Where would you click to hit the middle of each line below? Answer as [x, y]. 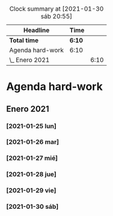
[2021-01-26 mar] [32, 142]
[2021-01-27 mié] [32, 158]
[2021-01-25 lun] [32, 126]
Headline [36, 30]
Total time [24, 40]
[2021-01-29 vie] [31, 191]
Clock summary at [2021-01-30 [56, 9]
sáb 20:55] [56, 16]
